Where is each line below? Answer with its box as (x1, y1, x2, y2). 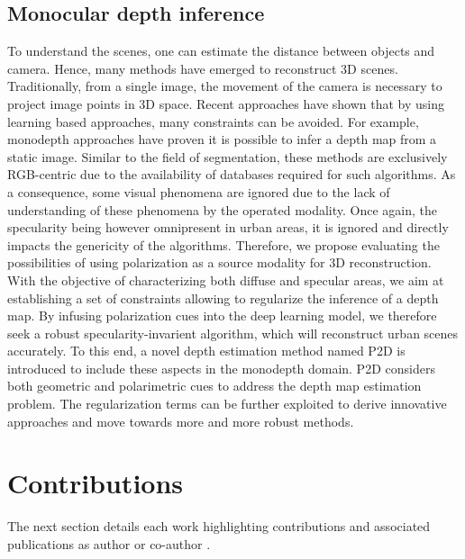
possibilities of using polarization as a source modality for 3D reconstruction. (7, 253, 432, 272)
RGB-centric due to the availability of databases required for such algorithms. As (7, 165, 456, 184)
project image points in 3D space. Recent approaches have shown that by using (7, 94, 444, 113)
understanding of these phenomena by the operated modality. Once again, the (7, 200, 438, 219)
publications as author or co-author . (7, 534, 211, 553)
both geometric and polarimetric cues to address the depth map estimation (7, 376, 422, 395)
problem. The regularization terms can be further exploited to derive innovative (7, 394, 447, 413)
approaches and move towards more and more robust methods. (7, 411, 354, 430)
